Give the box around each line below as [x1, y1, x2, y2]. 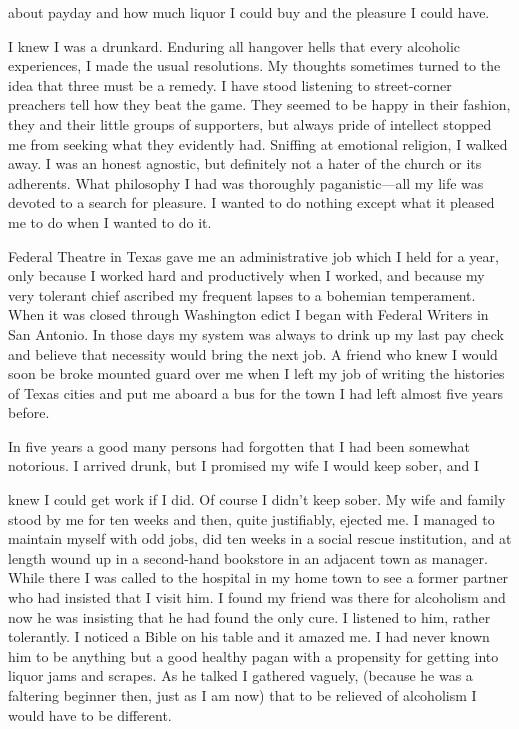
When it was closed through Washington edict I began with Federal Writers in [8, 304, 489, 325]
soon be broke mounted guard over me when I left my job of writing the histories [8, 363, 505, 384]
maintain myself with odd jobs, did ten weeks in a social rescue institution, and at [8, 528, 512, 549]
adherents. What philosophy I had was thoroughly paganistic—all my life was [8, 172, 484, 193]
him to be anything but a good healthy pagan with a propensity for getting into [8, 645, 499, 666]
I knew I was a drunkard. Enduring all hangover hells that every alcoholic [8, 35, 461, 56]
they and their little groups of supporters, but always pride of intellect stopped [8, 113, 492, 134]
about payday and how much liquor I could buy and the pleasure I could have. [8, 2, 490, 22]
